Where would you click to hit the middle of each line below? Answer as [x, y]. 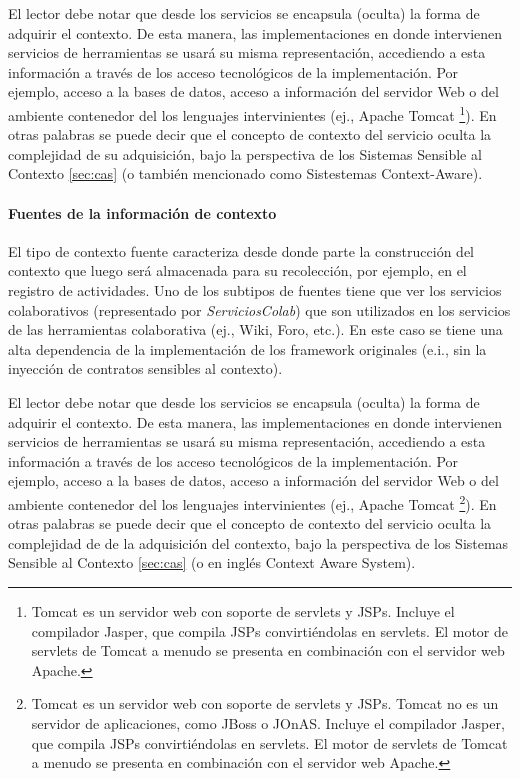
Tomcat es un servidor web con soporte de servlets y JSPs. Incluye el [243, 610]
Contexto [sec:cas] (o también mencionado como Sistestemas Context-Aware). [245, 173]
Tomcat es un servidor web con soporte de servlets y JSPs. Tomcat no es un [265, 703]
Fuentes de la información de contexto [142, 212]
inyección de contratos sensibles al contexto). [145, 368]
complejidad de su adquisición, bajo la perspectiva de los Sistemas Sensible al [245, 153]
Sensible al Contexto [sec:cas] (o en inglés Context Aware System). [212, 562]
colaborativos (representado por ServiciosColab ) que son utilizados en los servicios [259, 309]
